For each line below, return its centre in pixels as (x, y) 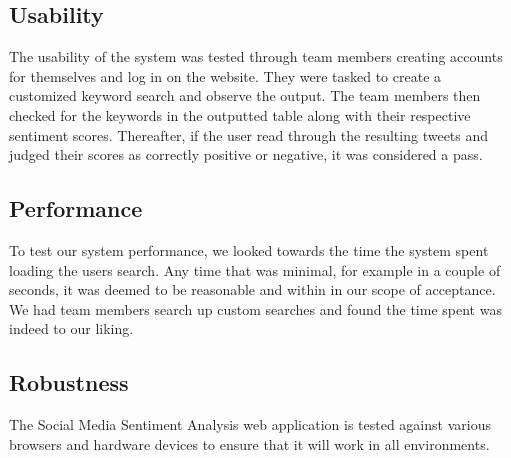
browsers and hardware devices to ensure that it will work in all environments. (249, 443)
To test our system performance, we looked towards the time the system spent (249, 249)
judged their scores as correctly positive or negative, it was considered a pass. (246, 154)
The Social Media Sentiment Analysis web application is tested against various (250, 424)
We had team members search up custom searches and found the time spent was (255, 308)
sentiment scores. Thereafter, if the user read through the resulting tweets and (249, 134)
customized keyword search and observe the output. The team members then (245, 95)
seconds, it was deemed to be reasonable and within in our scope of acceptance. (252, 289)
